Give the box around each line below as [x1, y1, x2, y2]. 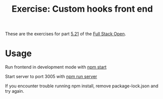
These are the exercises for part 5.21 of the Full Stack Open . [5, 31, 126, 37]
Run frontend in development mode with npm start [5, 64, 107, 70]
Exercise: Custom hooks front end [11, 3, 153, 15]
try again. [5, 88, 24, 94]
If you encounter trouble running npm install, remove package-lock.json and [5, 83, 159, 89]
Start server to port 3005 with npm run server [5, 74, 97, 79]
